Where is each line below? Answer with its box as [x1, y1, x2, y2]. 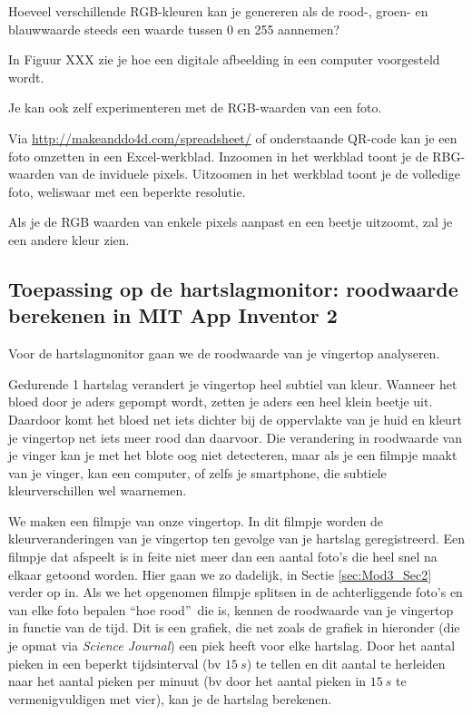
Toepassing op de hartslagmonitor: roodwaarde [8, 274, 458, 302]
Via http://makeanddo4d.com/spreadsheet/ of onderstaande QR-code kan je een [8, 128, 457, 147]
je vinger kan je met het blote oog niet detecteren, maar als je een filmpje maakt [8, 446, 457, 465]
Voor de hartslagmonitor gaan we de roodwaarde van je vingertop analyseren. [8, 344, 440, 363]
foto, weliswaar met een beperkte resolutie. [8, 181, 246, 201]
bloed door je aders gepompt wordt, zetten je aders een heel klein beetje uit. [8, 392, 433, 411]
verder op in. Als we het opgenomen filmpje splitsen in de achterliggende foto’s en [8, 583, 463, 602]
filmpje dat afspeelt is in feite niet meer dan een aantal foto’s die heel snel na [8, 547, 438, 566]
